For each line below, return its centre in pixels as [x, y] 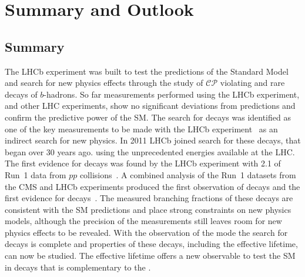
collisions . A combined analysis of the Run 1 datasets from [188, 174]
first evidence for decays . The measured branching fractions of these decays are [149, 198]
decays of [21, 94]
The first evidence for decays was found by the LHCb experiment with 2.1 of [143, 163]
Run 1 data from [36, 174]
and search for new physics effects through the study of [104, 83]
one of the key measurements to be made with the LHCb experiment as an [141, 129]
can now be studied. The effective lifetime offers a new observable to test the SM [150, 256]
